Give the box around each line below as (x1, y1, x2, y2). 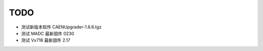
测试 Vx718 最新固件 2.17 (21, 38, 71, 43)
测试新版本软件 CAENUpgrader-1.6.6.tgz (21, 24, 102, 30)
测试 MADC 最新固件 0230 (21, 30, 75, 36)
